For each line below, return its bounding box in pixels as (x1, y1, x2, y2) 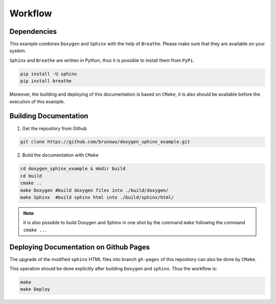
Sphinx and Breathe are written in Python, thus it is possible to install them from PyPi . (9, 57, 195, 63)
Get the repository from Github (22, 125, 87, 132)
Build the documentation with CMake (22, 152, 99, 158)
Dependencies (9, 27, 57, 36)
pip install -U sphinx (20, 71, 77, 77)
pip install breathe (20, 78, 72, 84)
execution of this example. (9, 98, 65, 104)
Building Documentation (9, 112, 89, 120)
